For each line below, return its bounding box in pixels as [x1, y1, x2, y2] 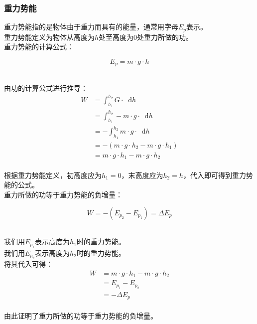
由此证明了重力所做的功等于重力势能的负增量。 [4, 310, 157, 321]
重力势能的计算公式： [4, 41, 74, 52]
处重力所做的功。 [137, 31, 193, 42]
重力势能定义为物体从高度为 [4, 31, 95, 42]
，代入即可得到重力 [183, 169, 246, 180]
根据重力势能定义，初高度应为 [4, 169, 102, 180]
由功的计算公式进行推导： [4, 82, 88, 93]
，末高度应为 [121, 169, 163, 180]
